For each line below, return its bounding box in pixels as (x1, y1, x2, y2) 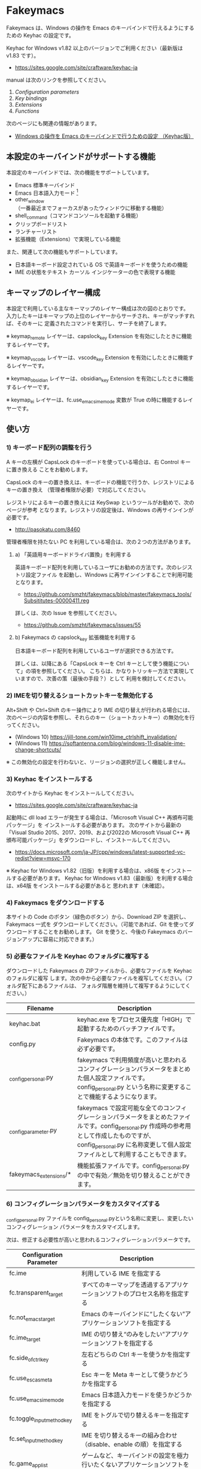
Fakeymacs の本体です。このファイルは (77, 1035, 188, 1043)
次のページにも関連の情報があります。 (6, 119, 100, 126)
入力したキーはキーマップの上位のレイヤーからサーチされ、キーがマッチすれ (6, 312, 195, 319)
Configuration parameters (14, 88, 80, 95)
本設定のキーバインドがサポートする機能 (6, 152, 156, 162)
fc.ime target (9, 1333, 41, 1343)
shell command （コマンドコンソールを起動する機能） (14, 212, 142, 221)
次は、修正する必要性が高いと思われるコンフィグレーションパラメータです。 (6, 1236, 194, 1243)
